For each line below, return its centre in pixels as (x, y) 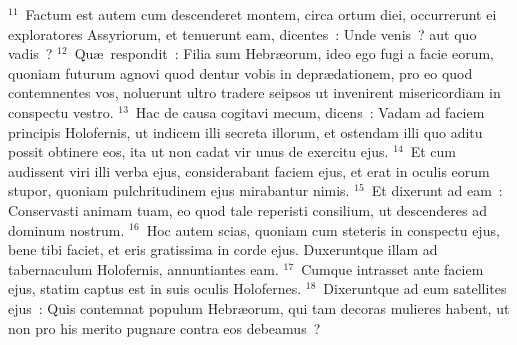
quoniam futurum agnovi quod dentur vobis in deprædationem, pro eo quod (240, 72)
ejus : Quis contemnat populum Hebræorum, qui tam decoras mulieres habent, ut (259, 307)
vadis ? (30, 53)
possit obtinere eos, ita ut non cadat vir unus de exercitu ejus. (198, 151)
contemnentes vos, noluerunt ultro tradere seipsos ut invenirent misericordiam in (254, 92)
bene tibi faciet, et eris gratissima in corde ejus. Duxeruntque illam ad (223, 249)
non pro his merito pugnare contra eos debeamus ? (164, 327)
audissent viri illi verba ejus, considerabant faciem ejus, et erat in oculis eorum (249, 170)
